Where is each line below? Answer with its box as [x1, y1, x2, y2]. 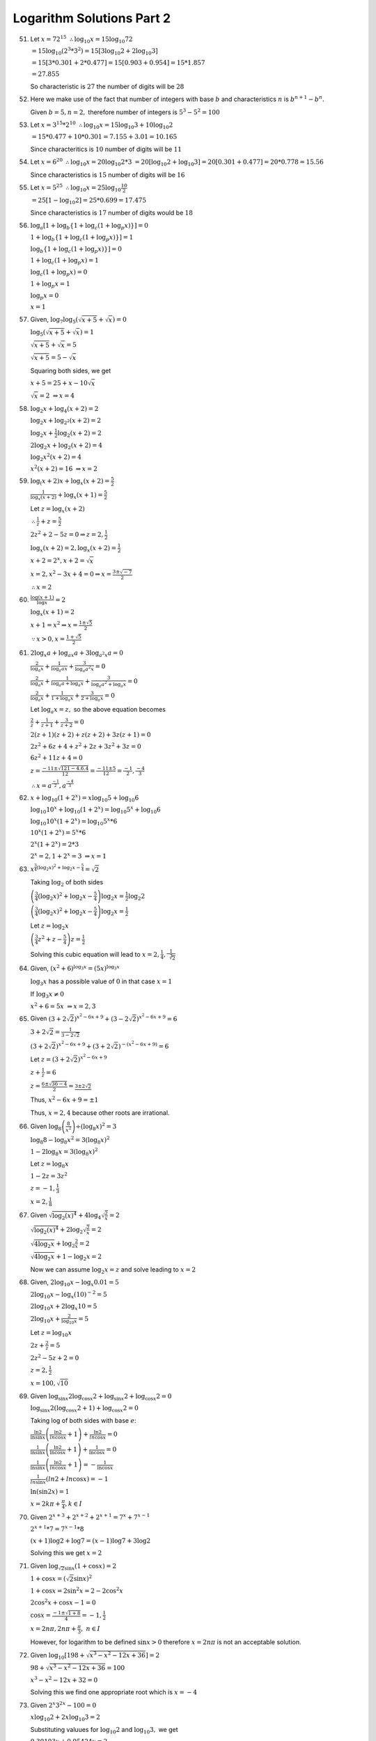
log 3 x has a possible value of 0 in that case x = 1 [30, 977, 173, 987]
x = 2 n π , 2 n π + [30, 1625, 77, 1633]
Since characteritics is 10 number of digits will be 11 [30, 145, 182, 153]
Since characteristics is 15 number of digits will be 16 [30, 171, 185, 179]
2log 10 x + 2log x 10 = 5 [30, 1302, 97, 1312]
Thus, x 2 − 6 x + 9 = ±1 [30, 1095, 99, 1104]
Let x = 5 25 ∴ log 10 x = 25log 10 [30, 182, 121, 193]
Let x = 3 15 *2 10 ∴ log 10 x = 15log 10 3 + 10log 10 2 [30, 120, 173, 130]
